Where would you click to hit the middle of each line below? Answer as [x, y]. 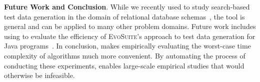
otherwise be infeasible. [39, 75]
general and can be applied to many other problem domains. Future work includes [130, 26]
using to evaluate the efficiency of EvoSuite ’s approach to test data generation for [130, 36]
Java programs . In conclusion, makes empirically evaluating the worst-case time [127, 46]
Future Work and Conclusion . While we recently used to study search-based [127, 6]
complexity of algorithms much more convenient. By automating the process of [125, 55]
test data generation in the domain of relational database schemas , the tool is [124, 16]
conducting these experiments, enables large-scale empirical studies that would [124, 65]
